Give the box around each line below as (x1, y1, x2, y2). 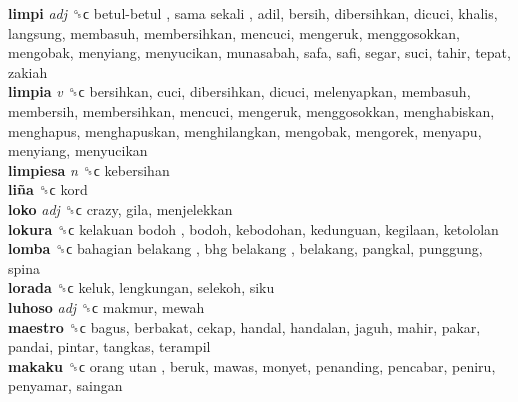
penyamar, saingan (8, 375, 123, 396)
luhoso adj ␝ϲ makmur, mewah (8, 296, 205, 317)
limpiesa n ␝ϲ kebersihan (8, 159, 170, 180)
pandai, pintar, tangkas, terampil (8, 336, 211, 357)
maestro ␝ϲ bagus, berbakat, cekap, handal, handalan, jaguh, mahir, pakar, (8, 316, 481, 337)
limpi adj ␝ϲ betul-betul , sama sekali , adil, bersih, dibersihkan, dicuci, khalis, (8, 3, 498, 23)
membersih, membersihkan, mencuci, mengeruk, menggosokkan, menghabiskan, (8, 100, 495, 121)
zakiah (8, 61, 48, 82)
